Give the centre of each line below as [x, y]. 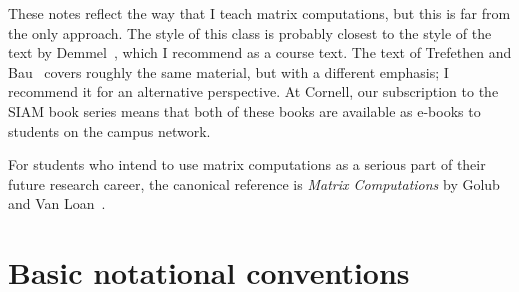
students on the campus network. [109, 130]
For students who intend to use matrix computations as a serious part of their [247, 164]
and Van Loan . [57, 203]
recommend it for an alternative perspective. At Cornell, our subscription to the [253, 91]
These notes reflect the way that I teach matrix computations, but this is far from [259, 13]
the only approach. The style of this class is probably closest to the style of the [250, 32]
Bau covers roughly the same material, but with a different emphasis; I [228, 71]
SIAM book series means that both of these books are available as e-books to [244, 110]
